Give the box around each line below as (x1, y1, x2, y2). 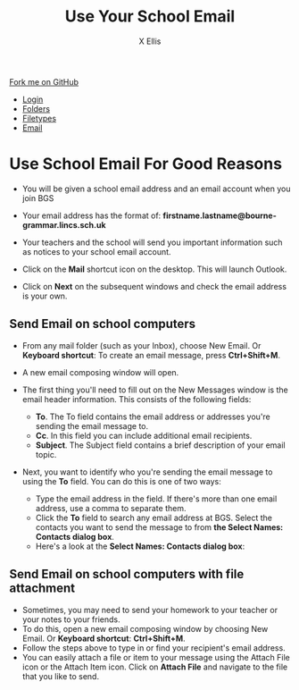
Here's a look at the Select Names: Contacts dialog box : (35, 541, 245, 551)
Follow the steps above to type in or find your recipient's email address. (21, 642, 286, 653)
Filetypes (21, 113, 56, 123)
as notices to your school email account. (21, 246, 171, 257)
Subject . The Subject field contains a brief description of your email (35, 440, 286, 450)
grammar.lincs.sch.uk (21, 219, 106, 230)
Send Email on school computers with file (9, 567, 245, 582)
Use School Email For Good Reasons (9, 154, 283, 174)
